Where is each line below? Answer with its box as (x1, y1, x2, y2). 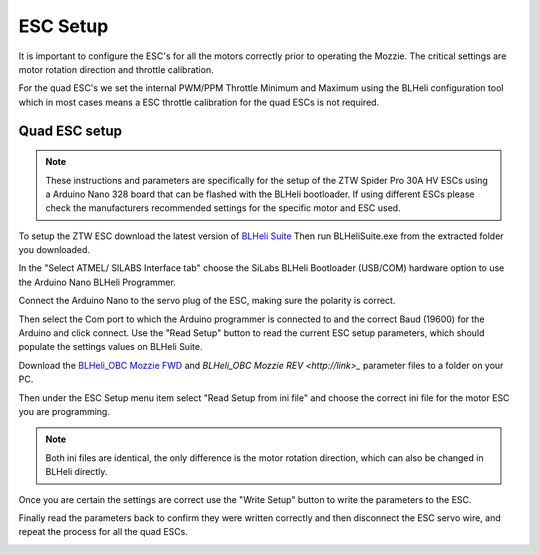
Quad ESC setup (18, 122, 123, 139)
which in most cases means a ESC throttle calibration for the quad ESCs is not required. (18, 96, 380, 108)
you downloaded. (18, 244, 90, 256)
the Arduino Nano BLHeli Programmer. (18, 276, 177, 288)
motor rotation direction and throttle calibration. (18, 63, 214, 75)
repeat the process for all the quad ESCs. (18, 526, 189, 538)
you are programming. (18, 405, 110, 417)
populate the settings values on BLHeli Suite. (18, 341, 203, 353)
